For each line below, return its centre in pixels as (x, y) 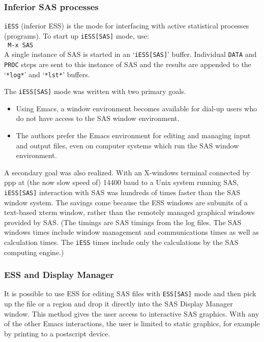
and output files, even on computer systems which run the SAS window (127, 145)
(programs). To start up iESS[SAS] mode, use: (77, 35)
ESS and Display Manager (59, 275)
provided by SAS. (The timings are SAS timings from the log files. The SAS (123, 222)
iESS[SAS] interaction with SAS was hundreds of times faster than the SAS (122, 192)
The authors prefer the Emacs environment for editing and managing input (133, 135)
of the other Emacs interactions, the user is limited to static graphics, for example (132, 323)
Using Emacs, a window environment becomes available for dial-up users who (136, 108)
